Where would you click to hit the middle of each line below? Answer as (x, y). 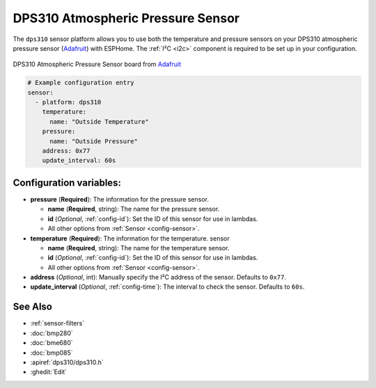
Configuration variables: (67, 183)
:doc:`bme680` (52, 343)
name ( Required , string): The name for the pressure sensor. (134, 209)
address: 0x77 (66, 151)
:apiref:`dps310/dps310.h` (67, 362)
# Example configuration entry (81, 83)
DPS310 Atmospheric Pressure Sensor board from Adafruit (97, 64)
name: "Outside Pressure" (94, 141)
